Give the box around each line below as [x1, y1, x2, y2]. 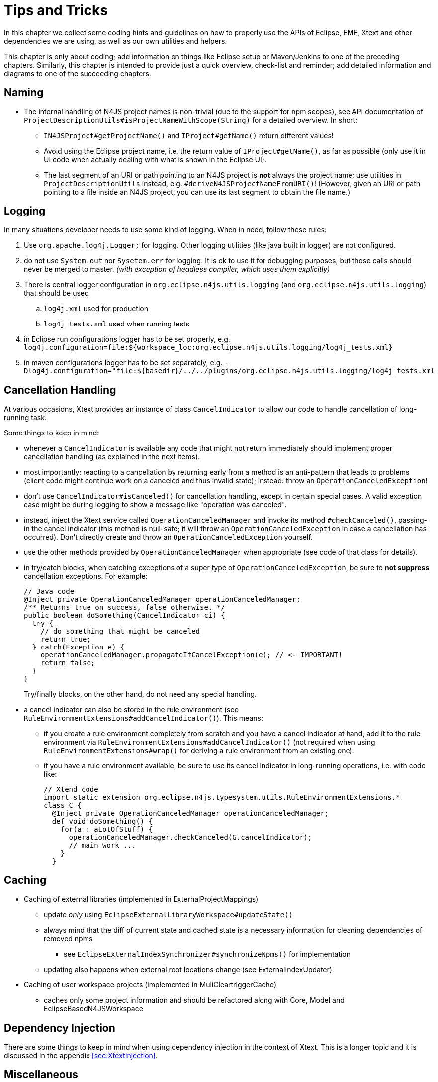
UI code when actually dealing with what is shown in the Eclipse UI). [44, 155, 266, 164]
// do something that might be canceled [40, 627, 200, 636]
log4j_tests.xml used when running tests [44, 320, 189, 328]
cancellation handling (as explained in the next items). [24, 452, 200, 461]
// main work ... [69, 841, 136, 850]
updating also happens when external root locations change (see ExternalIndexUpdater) [44, 965, 332, 974]
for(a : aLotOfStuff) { [60, 825, 153, 834]
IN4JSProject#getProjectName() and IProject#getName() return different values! [44, 131, 334, 140]
